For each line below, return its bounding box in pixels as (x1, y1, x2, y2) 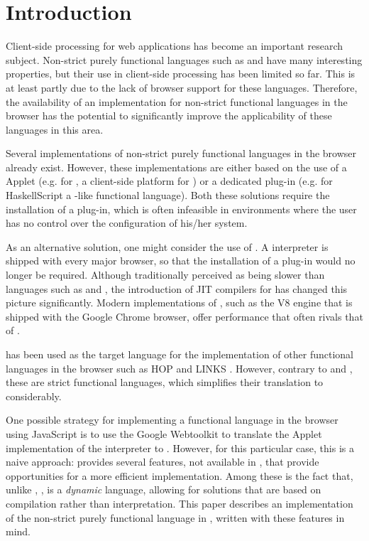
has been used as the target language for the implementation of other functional (6, 347, 353, 361)
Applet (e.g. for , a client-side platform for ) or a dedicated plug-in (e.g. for (6, 173, 333, 188)
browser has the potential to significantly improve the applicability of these (6, 108, 332, 123)
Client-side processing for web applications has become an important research (6, 38, 343, 53)
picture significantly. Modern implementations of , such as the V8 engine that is (6, 295, 353, 310)
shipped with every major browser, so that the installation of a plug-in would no (6, 253, 356, 268)
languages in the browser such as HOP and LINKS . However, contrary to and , (6, 360, 353, 375)
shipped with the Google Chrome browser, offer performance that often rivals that (6, 309, 363, 323)
